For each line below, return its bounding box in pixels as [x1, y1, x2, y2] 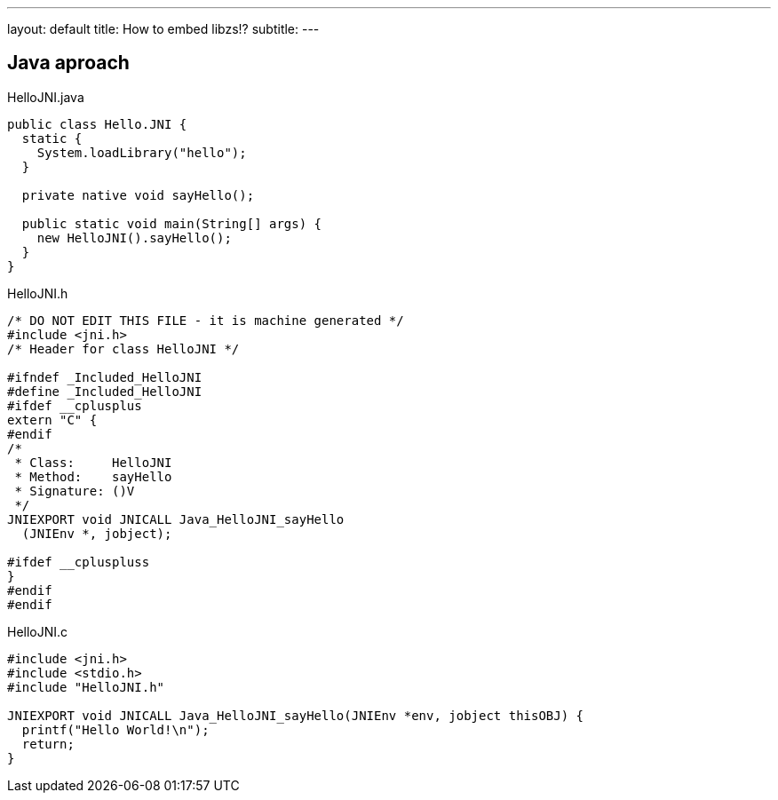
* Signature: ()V [14, 483, 135, 498]
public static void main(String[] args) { [21, 216, 322, 231]
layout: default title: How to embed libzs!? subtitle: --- [7, 21, 320, 36]
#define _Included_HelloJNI [7, 384, 202, 399]
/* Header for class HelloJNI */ [7, 341, 240, 356]
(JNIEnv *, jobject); [21, 526, 172, 541]
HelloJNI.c [7, 623, 68, 639]
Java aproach [7, 51, 130, 75]
